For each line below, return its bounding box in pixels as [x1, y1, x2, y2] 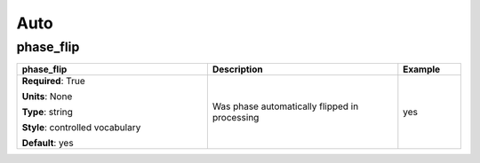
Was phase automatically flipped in [212, 100, 359, 113]
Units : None [21, 90, 73, 103]
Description [212, 63, 263, 75]
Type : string [21, 106, 73, 119]
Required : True [21, 75, 86, 88]
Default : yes [21, 137, 75, 150]
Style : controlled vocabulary [21, 121, 141, 134]
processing [212, 112, 260, 124]
